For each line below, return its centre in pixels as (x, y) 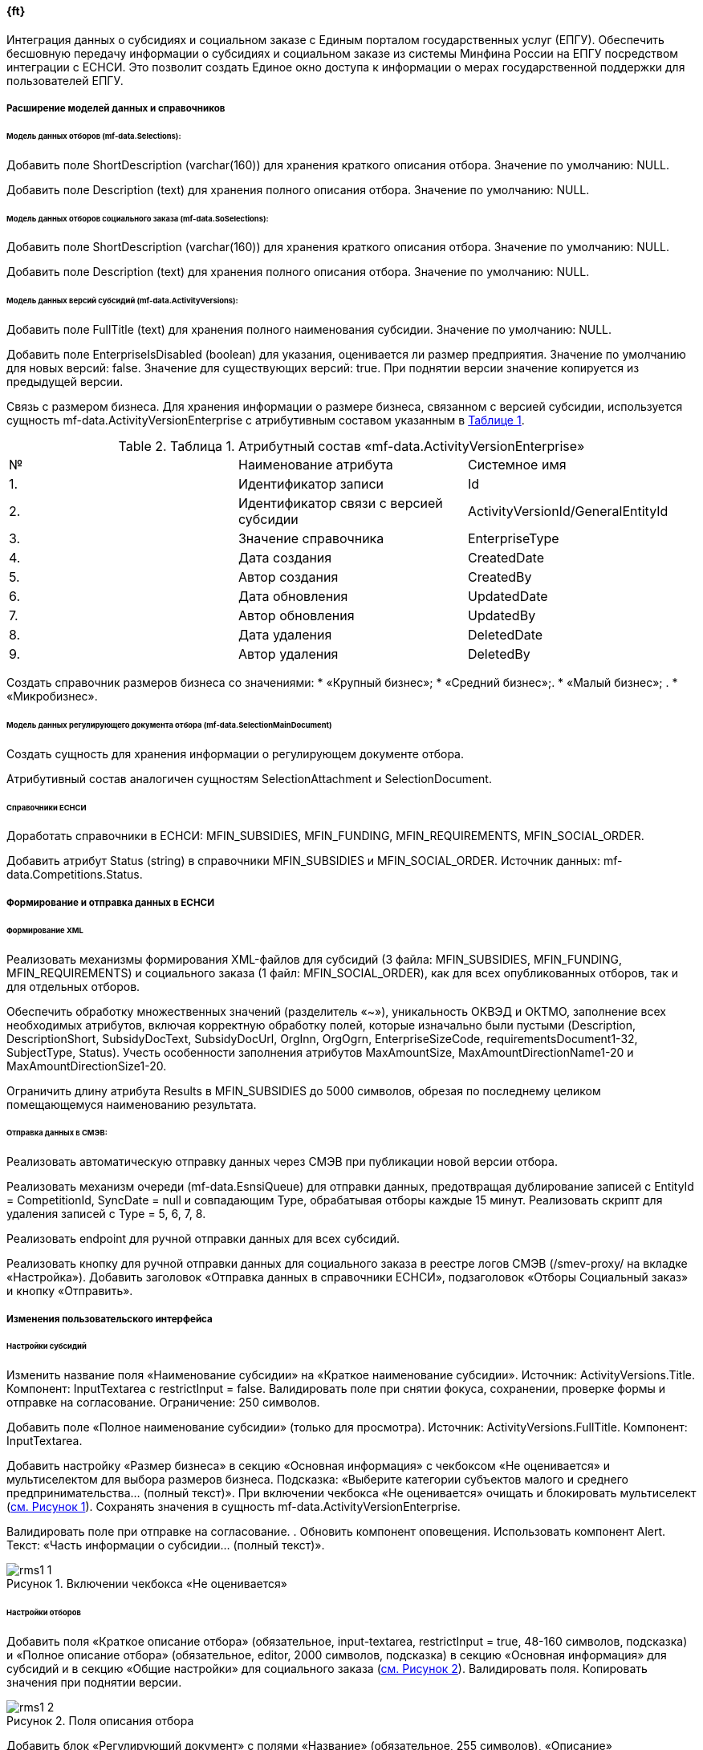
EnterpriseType (513, 539)
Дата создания (285, 558)
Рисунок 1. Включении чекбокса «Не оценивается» (147, 1584)
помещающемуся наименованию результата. (132, 1104)
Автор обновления (296, 616)
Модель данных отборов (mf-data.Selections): (94, 136)
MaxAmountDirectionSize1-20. (87, 1066)
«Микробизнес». (52, 696)
